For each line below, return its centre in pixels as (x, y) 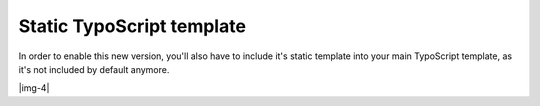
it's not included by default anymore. (94, 69)
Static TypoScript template (132, 26)
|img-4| (34, 88)
